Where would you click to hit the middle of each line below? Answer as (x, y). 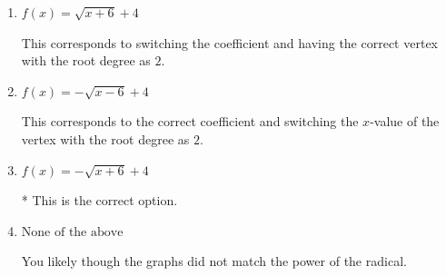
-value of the (405, 121)
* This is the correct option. (99, 200)
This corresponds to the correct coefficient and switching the (190, 121)
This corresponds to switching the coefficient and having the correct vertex (229, 42)
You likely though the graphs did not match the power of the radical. (214, 261)
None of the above (72, 232)
